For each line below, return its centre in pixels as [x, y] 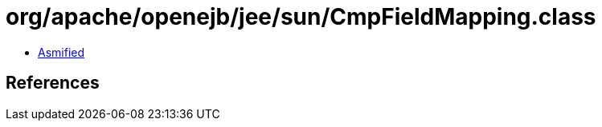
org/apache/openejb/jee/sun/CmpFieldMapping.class [301, 17]
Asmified [61, 52]
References [53, 83]
